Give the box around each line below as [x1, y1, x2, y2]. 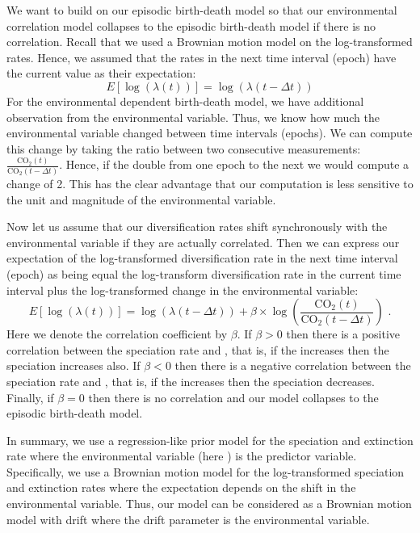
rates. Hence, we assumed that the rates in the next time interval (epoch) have [6, 48, 397, 65]
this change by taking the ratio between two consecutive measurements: [6, 140, 361, 157]
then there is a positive [286, 325, 401, 342]
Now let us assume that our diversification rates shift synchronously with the [6, 218, 388, 235]
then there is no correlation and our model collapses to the [88, 388, 379, 405]
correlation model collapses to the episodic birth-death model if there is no [6, 17, 376, 34]
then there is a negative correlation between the [174, 357, 411, 374]
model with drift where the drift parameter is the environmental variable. [6, 510, 370, 527]
